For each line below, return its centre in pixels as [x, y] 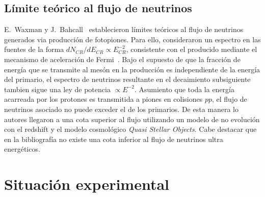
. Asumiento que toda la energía [184, 89]
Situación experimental [87, 184]
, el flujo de [229, 99]
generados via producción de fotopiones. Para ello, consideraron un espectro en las [132, 39]
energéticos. [22, 149]
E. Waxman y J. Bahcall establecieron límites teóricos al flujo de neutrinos [124, 29]
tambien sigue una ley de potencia [57, 89]
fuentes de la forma [34, 49]
